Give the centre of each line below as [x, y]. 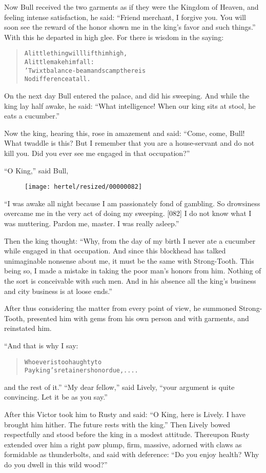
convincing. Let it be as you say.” [56, 397]
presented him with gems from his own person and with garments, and [138, 318]
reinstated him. [28, 328]
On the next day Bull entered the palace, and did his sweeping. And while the [127, 95]
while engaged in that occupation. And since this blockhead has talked [115, 251]
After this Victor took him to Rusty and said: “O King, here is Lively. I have [125, 414]
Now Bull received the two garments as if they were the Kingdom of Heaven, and [131, 7]
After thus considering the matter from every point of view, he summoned [120, 308]
